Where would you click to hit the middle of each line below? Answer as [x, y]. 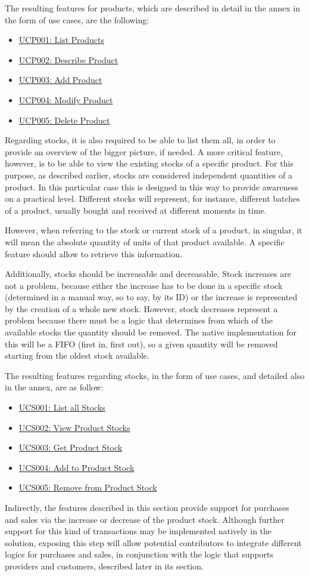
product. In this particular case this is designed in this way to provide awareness [152, 187]
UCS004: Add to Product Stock [77, 467]
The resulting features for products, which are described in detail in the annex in [153, 8]
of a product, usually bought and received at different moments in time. [136, 210]
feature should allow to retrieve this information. [93, 253]
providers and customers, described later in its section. [104, 566]
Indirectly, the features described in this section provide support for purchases [147, 507]
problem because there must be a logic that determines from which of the [139, 320]
